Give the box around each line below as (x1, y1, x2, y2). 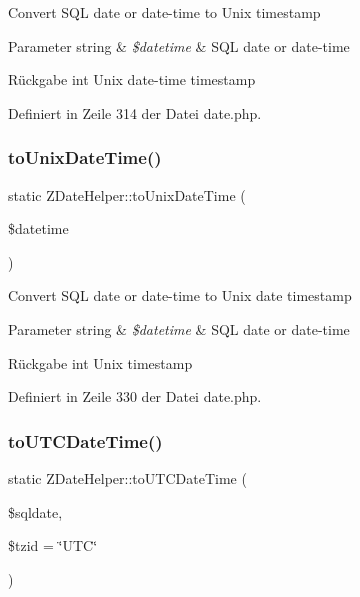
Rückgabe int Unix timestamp (8, 352, 193, 373)
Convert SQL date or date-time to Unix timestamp (8, 2, 321, 22)
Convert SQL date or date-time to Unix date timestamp (8, 285, 352, 306)
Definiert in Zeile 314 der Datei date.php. (8, 102, 262, 123)
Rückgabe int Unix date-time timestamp (8, 69, 256, 90)
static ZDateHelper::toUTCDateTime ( (8, 467, 247, 488)
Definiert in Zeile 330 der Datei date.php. (8, 386, 262, 407)
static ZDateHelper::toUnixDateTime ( (8, 184, 246, 205)
